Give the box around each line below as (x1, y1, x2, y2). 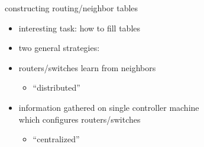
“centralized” (33, 133, 80, 145)
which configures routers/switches (18, 113, 141, 125)
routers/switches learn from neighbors (18, 61, 156, 73)
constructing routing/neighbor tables (5, 2, 138, 14)
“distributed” (33, 81, 80, 94)
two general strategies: (18, 41, 100, 54)
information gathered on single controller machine (18, 101, 199, 113)
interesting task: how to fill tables (18, 21, 141, 34)
